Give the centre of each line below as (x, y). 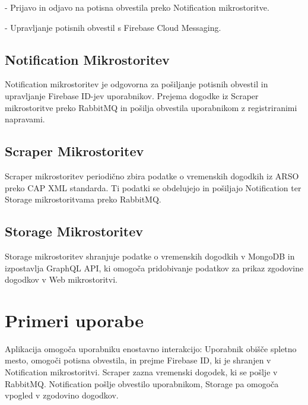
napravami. (25, 119)
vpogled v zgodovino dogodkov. (62, 395)
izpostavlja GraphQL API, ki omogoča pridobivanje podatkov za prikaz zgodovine (154, 268)
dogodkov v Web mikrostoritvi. (61, 279)
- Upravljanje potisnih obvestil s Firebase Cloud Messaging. (113, 27)
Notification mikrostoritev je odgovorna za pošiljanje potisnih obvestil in (136, 84)
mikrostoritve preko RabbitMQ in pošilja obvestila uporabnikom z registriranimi (151, 107)
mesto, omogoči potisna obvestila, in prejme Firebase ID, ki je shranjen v (138, 360)
